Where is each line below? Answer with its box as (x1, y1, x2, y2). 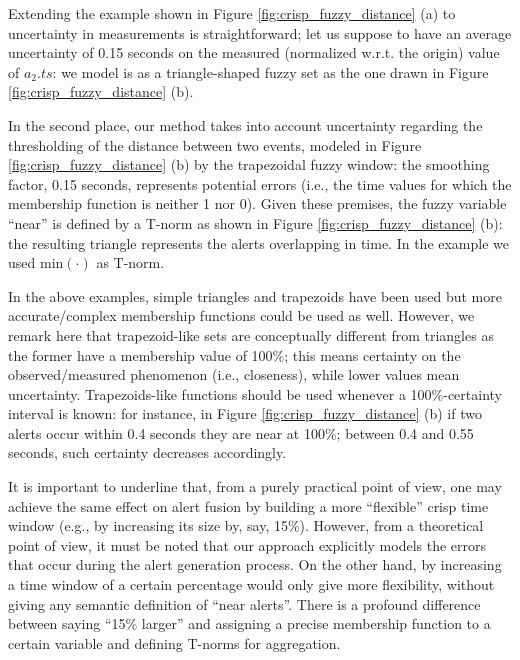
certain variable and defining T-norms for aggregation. (8, 632, 341, 653)
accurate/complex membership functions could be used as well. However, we (8, 305, 475, 326)
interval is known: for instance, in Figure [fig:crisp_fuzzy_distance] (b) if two (8, 403, 482, 424)
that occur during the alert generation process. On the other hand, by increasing (8, 554, 502, 575)
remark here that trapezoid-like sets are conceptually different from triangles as (8, 324, 494, 345)
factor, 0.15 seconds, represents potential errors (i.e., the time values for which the (8, 173, 512, 194)
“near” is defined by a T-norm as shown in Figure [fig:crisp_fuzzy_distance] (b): (8, 212, 503, 233)
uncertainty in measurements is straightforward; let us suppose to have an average (8, 22, 512, 43)
